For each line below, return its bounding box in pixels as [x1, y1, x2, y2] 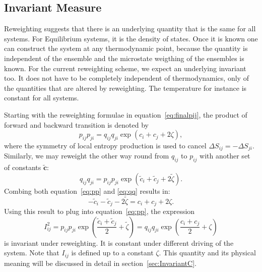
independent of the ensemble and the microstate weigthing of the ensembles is [4, 52, 244, 63]
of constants [4, 162, 41, 173]
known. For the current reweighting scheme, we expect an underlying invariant [4, 63, 246, 73]
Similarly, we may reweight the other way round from [4, 150, 169, 161]
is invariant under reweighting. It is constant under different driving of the [4, 237, 234, 248]
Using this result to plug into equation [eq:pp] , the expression [4, 206, 195, 216]
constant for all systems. [4, 92, 79, 103]
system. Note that [4, 247, 59, 258]
